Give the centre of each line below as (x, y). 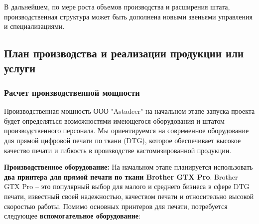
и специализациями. (34, 26)
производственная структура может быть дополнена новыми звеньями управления (128, 16)
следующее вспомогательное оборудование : (72, 216)
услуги (20, 68)
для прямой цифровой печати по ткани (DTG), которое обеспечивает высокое (123, 140)
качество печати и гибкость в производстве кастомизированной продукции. (118, 150)
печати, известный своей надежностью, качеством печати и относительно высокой (129, 196)
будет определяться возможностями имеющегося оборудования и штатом (114, 120)
